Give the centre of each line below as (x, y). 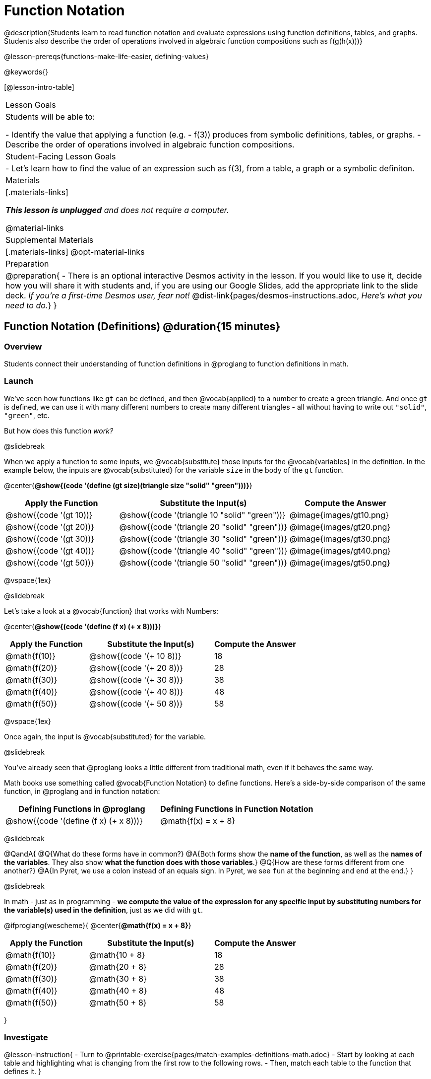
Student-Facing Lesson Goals (61, 156)
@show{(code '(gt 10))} (49, 515)
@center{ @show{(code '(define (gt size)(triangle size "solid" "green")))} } (128, 485)
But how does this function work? (59, 431)
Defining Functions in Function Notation (237, 809)
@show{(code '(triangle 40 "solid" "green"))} (203, 550)
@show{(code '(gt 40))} (50, 550)
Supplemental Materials (50, 240)
